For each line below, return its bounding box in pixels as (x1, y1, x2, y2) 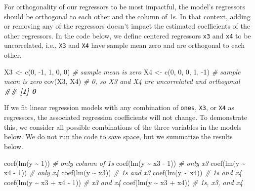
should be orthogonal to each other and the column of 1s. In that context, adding (4, 11, 251, 21)
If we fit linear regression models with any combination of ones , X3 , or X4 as (4, 102, 235, 113)
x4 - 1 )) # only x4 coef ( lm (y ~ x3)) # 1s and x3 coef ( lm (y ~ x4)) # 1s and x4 (4, 167, 242, 178)
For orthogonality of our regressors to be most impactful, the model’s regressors (4, 1, 246, 11)
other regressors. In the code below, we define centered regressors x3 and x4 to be (4, 30, 251, 40)
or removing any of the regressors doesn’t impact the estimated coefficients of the (4, 21, 250, 31)
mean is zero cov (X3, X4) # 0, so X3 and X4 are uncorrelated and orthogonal (4, 76, 240, 86)
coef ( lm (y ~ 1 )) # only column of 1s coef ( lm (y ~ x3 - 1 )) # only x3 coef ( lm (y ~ (4, 157, 246, 168)
